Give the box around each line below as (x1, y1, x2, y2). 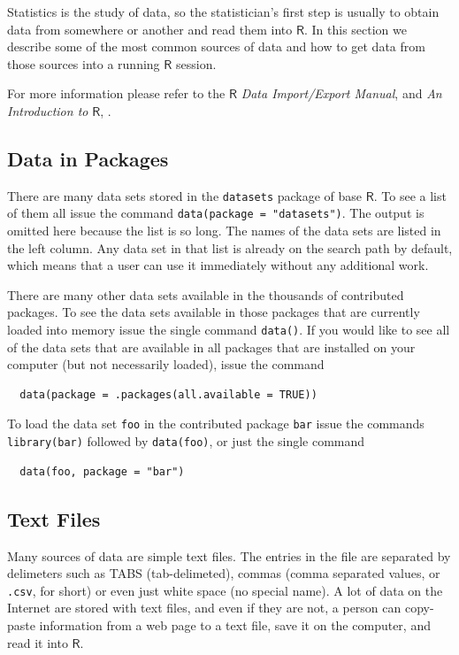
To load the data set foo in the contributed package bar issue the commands (7, 414, 425, 433)
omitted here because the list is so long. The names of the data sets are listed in (7, 221, 441, 240)
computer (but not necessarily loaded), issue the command (7, 355, 325, 374)
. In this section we (303, 19, 408, 38)
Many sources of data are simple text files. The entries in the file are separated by (7, 546, 451, 565)
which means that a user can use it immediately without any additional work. (7, 256, 429, 274)
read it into (7, 633, 68, 651)
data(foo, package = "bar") (19, 465, 185, 478)
